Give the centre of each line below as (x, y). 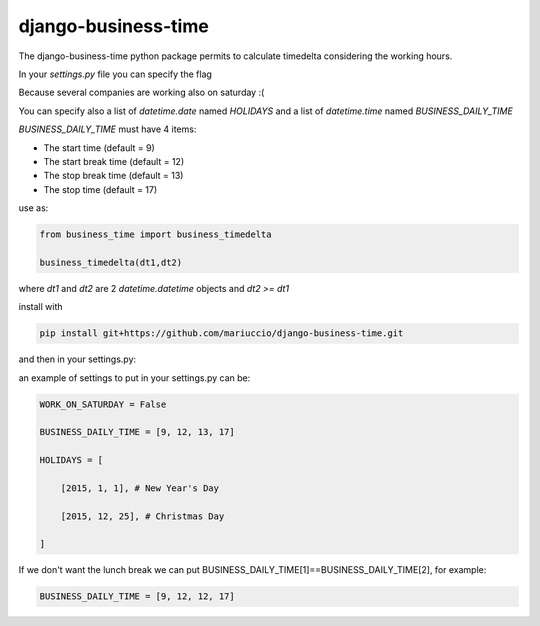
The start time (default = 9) (99, 147)
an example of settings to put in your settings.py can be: (134, 377)
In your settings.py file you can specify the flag (115, 74)
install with (40, 307)
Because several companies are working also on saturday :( (141, 92)
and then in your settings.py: (77, 359)
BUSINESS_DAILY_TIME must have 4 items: (107, 129)
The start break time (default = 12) (114, 161)
